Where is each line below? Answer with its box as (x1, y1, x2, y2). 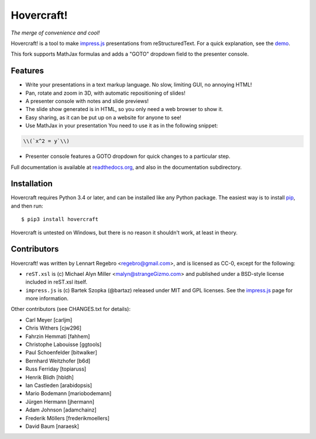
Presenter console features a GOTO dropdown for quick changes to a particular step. (25, 153, 231, 160)
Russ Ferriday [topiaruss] (25, 365, 87, 372)
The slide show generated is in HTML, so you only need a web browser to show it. (25, 106, 224, 113)
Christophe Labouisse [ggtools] (25, 341, 102, 348)
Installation (11, 179, 53, 189)
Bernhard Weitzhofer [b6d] (25, 357, 91, 364)
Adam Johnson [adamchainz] (25, 406, 97, 413)
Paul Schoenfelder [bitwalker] (25, 349, 98, 356)
